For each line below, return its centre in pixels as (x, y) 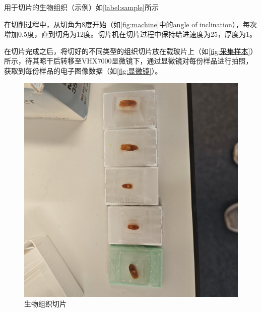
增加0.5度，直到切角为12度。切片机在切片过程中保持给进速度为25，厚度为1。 (130, 34)
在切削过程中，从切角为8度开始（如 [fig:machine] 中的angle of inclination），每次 (130, 24)
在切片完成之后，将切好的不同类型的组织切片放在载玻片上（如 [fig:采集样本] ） (131, 51)
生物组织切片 (45, 304)
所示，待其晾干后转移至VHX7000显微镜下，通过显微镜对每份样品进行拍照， (128, 61)
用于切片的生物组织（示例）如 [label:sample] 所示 (81, 7)
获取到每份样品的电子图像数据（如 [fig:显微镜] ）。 (83, 70)
